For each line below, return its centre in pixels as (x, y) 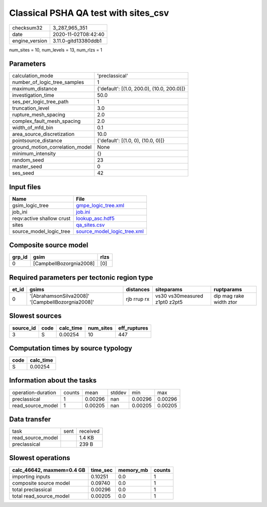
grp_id (20, 257)
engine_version (30, 41)
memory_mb (133, 470)
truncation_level (31, 108)
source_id (24, 328)
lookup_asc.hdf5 (95, 218)
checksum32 (27, 28)
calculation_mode (33, 76)
